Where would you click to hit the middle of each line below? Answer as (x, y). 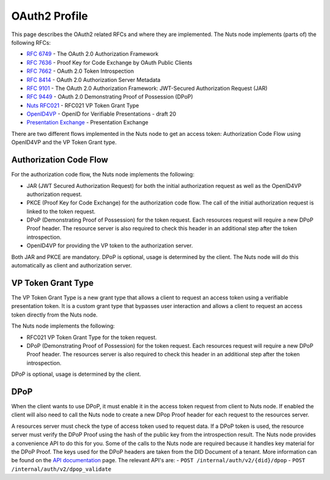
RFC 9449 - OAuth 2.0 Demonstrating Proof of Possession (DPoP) (110, 97)
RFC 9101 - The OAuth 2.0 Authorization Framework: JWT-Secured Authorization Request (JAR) (147, 88)
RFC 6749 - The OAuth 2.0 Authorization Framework (93, 54)
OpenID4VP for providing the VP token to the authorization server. (110, 246)
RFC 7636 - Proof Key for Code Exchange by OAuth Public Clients (109, 62)
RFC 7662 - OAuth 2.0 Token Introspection (80, 71)
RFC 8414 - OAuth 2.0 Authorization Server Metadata (94, 80)
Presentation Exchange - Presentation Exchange (88, 122)
